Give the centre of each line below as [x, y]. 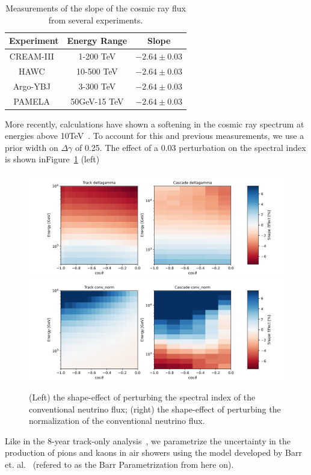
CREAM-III [32, 56]
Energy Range [97, 41]
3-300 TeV [97, 86]
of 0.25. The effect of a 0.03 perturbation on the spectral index [191, 147]
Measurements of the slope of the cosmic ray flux [96, 8]
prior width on [32, 147]
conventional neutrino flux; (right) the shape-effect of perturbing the [155, 409]
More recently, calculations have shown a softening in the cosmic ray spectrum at [155, 124]
